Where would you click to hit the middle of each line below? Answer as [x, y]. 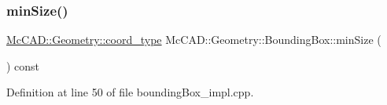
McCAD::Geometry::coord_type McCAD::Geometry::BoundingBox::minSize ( [194, 40]
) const [23, 65]
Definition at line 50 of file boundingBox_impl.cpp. [130, 92]
